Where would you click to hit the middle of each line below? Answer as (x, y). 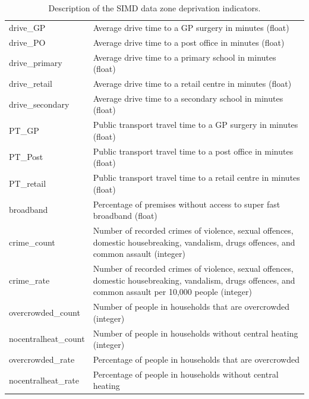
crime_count (32, 242)
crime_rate (29, 280)
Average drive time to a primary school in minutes (185, 57)
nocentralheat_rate (44, 380)
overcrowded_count (45, 312)
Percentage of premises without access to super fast (187, 204)
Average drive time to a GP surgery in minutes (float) (191, 27)
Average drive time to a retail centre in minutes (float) (192, 83)
